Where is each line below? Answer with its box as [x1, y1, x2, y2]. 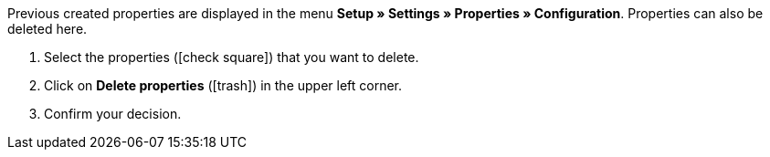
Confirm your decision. [44, 106, 182, 121]
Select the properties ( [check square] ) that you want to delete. [44, 49, 419, 65]
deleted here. [7, 21, 88, 37]
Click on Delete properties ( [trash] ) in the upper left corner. [44, 78, 403, 93]
